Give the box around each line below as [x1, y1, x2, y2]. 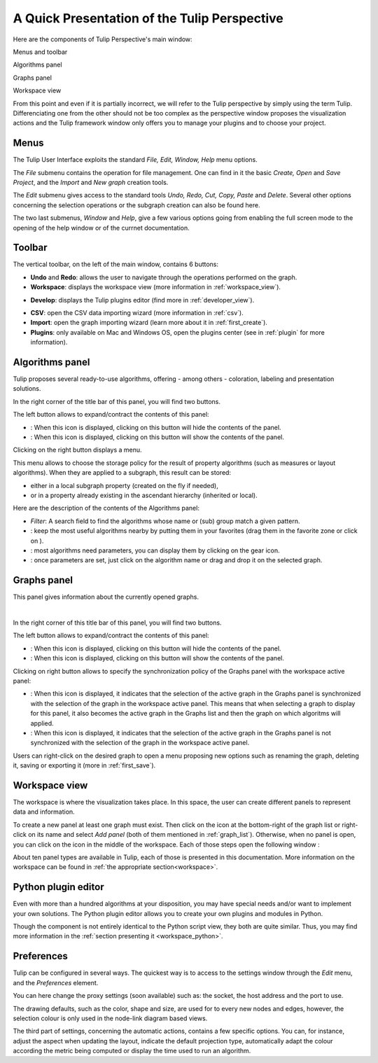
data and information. [13, 807, 75, 816]
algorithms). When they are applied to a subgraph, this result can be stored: [13, 468, 231, 477]
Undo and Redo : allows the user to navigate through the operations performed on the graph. [30, 273, 297, 282]
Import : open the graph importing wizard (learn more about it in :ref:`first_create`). [30, 319, 267, 327]
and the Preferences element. [13, 978, 99, 987]
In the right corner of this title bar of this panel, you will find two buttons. [13, 618, 222, 627]
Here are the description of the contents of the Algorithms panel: [13, 504, 199, 513]
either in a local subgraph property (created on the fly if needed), [30, 481, 218, 489]
